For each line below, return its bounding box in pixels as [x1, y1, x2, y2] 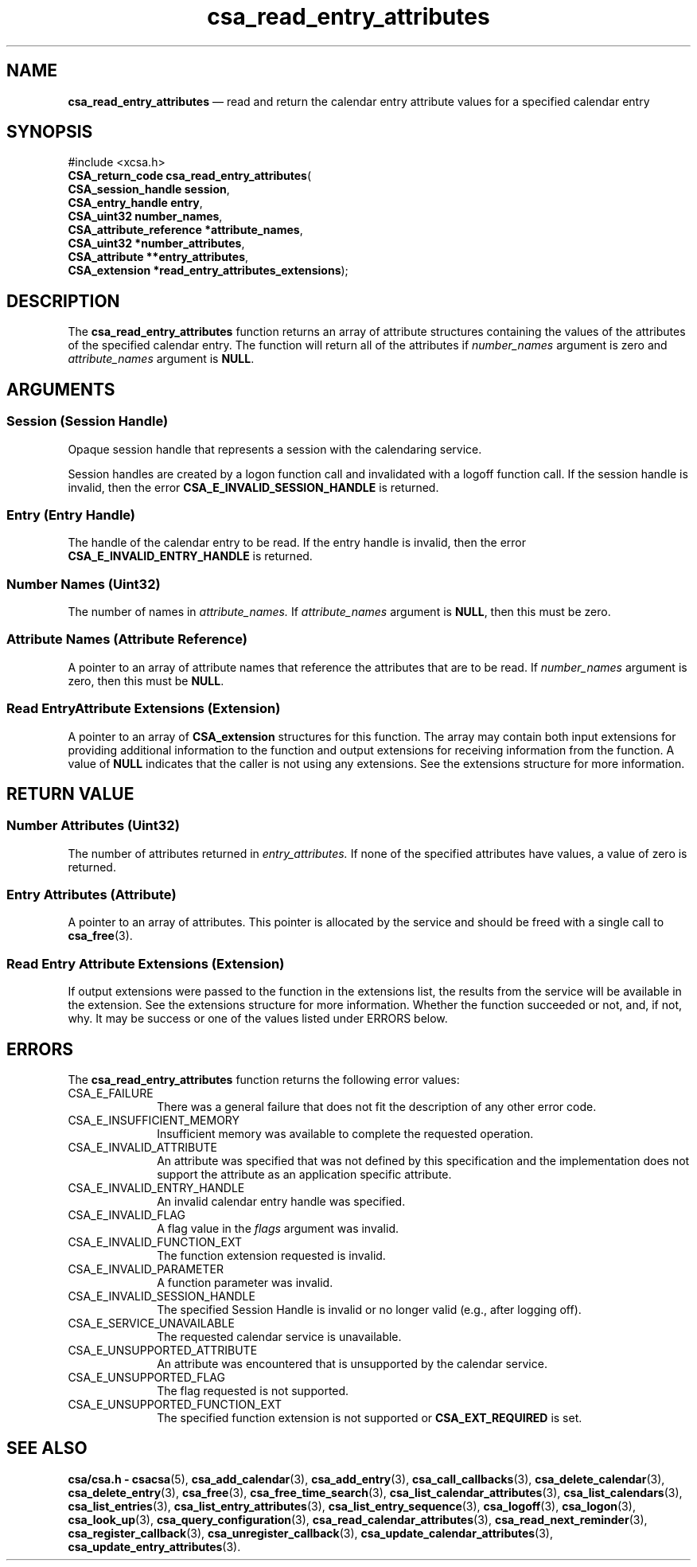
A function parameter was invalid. [157, 1276, 333, 1290]
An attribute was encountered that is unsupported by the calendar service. [157, 1357, 547, 1371]
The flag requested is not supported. [157, 1384, 349, 1398]
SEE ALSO [6, 1438, 88, 1459]
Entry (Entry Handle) [6, 506, 136, 523]
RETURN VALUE [6, 783, 134, 804]
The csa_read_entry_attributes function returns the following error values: [68, 1073, 460, 1087]
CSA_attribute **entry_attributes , [68, 250, 249, 264]
